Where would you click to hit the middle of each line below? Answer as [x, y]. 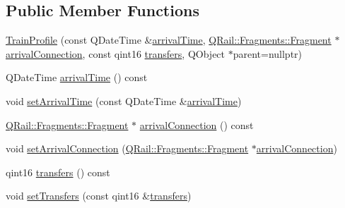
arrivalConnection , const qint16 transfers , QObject [116, 53]
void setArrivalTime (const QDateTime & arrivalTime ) [124, 100]
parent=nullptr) [268, 53]
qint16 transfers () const [58, 172]
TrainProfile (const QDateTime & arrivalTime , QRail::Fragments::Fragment [169, 40]
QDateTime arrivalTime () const [77, 77]
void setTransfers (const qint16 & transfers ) [99, 196]
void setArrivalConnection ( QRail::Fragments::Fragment [127, 148]
